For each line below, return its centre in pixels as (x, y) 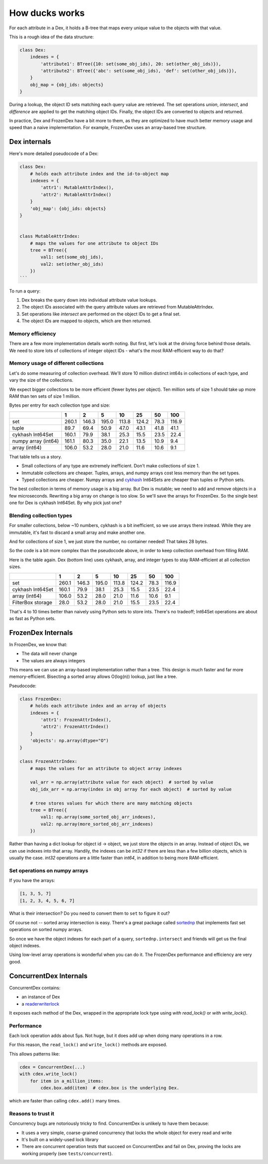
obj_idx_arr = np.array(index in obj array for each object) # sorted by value (131, 789)
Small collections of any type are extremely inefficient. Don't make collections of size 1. (111, 466)
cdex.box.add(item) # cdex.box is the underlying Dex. (110, 1088)
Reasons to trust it (32, 1113)
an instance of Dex (41, 997)
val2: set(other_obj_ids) (72, 264)
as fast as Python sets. (33, 618)
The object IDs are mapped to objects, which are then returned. (86, 321)
